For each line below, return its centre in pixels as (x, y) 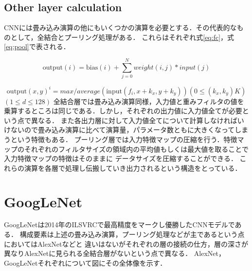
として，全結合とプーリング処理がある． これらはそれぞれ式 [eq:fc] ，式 (122, 37)
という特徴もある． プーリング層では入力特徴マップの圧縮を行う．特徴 (124, 139)
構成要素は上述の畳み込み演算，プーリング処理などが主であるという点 (132, 234)
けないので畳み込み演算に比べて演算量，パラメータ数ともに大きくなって (119, 130)
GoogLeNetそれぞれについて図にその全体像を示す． (85, 262)
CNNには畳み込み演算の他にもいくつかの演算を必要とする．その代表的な (120, 27)
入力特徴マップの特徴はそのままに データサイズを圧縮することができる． (121, 158)
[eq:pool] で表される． (37, 46)
